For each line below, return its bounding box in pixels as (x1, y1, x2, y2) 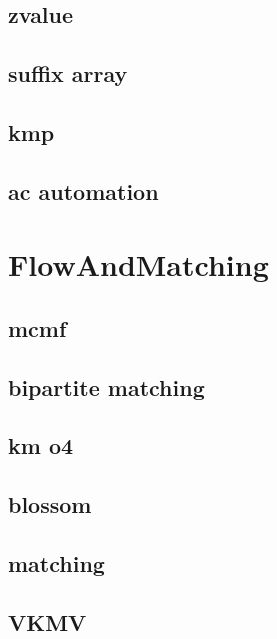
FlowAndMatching (8, 244, 269, 285)
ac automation (8, 175, 159, 206)
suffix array (8, 58, 128, 89)
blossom (8, 489, 92, 520)
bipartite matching (8, 371, 205, 402)
